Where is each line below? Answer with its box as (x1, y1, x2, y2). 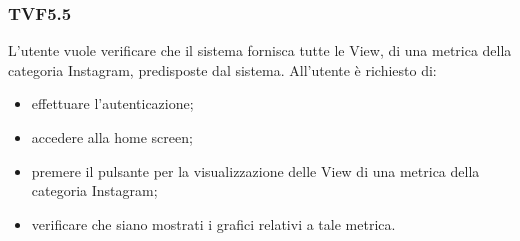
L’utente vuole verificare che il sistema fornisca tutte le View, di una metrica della (8, 40, 512, 61)
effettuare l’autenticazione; (31, 93, 194, 114)
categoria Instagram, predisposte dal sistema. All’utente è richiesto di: (8, 59, 437, 80)
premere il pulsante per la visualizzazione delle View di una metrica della (31, 160, 480, 181)
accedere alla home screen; (31, 127, 193, 147)
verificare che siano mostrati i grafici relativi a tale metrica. (31, 213, 396, 234)
